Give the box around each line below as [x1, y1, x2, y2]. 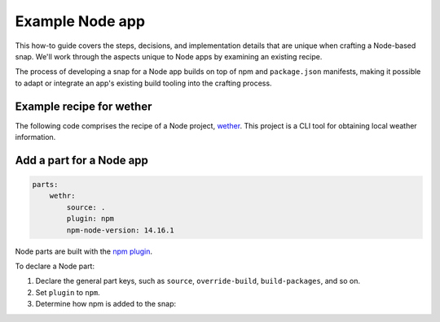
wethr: [49, 191, 76, 201]
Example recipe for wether [15, 99, 152, 113]
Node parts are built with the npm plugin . [15, 246, 152, 256]
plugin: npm [66, 214, 114, 224]
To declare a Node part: [15, 261, 95, 271]
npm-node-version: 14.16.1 [66, 225, 174, 235]
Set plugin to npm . [35, 287, 101, 297]
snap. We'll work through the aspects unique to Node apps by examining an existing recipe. [15, 51, 323, 61]
